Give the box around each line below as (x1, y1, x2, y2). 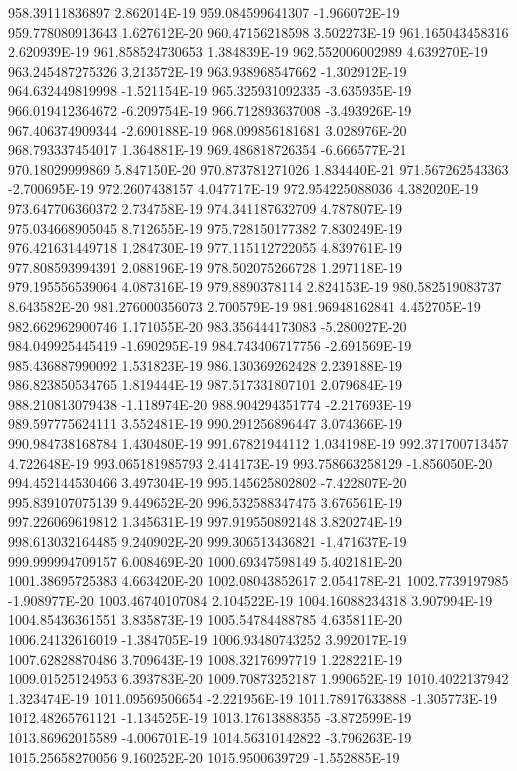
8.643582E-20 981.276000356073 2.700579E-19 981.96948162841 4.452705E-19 (8, 295, 481, 316)
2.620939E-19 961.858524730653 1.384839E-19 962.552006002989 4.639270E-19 (8, 41, 488, 62)
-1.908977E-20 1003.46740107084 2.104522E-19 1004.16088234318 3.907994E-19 (8, 589, 493, 610)
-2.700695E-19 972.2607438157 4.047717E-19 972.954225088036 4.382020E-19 (8, 178, 479, 199)
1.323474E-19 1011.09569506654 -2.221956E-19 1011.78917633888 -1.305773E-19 (8, 687, 498, 708)
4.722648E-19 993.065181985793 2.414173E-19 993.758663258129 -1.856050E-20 (8, 452, 493, 473)
